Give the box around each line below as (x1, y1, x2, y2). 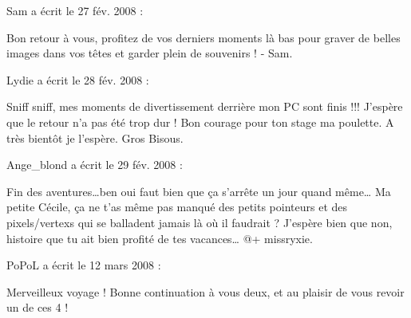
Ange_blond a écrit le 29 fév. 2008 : (6, 156, 183, 173)
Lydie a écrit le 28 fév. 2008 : (6, 71, 149, 88)
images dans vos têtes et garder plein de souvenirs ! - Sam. (6, 45, 293, 61)
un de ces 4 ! (6, 299, 69, 316)
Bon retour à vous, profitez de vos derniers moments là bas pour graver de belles (6, 29, 401, 45)
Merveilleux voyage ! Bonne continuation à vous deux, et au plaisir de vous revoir (6, 283, 405, 300)
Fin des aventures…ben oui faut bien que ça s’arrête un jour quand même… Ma (6, 183, 391, 199)
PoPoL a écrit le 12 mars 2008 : (6, 257, 161, 273)
